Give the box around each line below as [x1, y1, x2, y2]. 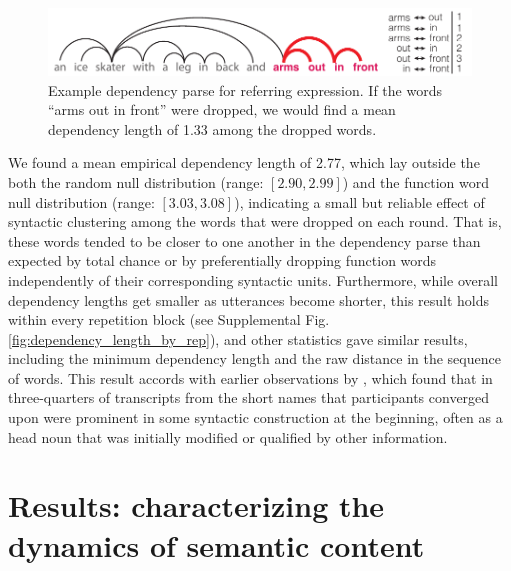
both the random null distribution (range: [8, 171, 264, 192]
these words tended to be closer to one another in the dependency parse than [8, 230, 481, 251]
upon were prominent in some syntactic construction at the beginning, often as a [8, 407, 503, 428]
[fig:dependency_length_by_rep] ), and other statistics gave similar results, [8, 328, 468, 349]
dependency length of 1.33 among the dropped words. [48, 118, 377, 139]
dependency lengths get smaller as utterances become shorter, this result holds [8, 289, 490, 310]
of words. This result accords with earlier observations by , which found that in [8, 367, 493, 388]
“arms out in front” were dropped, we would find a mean [48, 99, 396, 120]
